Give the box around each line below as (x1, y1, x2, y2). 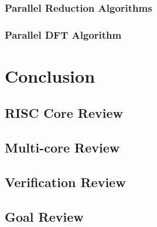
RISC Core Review (5, 104, 123, 122)
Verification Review (5, 173, 126, 191)
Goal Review (5, 207, 84, 225)
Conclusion (5, 63, 95, 87)
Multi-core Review (5, 138, 120, 157)
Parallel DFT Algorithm (5, 27, 122, 42)
